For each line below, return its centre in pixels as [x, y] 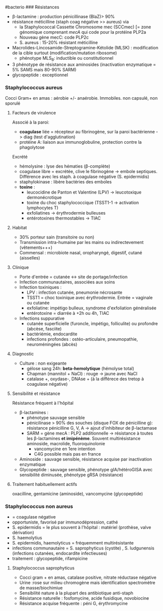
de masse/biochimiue [41, 588]
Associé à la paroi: [31, 122]
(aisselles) [30, 258]
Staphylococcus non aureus [39, 506]
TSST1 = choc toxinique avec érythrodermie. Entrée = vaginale [90, 298]
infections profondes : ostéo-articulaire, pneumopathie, [82, 339]
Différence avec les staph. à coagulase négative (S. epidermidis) [84, 177]
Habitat [20, 228]
